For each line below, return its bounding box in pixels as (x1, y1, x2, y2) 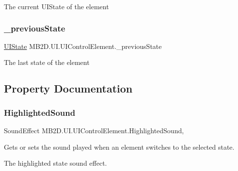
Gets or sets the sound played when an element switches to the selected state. (4, 141, 235, 152)
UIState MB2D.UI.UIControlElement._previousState (4, 41, 162, 51)
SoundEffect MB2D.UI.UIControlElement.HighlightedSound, (4, 125, 184, 135)
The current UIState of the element (4, 1, 109, 11)
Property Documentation (4, 81, 133, 96)
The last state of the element (4, 57, 90, 67)
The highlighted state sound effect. (4, 158, 107, 168)
